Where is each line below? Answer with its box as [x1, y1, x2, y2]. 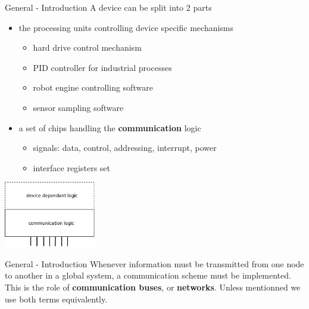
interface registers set [33, 161, 111, 174]
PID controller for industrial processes [33, 61, 172, 73]
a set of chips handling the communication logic [18, 121, 201, 134]
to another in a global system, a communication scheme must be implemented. [5, 269, 291, 282]
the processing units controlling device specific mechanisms [18, 21, 234, 33]
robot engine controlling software [33, 81, 153, 94]
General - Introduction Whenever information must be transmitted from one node [5, 257, 304, 270]
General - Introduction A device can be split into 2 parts [5, 1, 212, 13]
